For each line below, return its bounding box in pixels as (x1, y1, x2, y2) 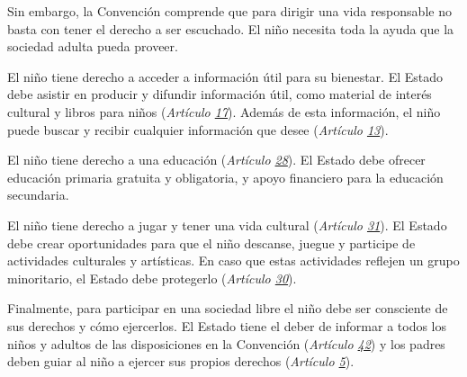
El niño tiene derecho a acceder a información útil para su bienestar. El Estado (7, 67, 444, 85)
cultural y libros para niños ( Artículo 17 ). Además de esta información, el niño (7, 102, 441, 121)
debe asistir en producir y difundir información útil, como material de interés (7, 85, 432, 103)
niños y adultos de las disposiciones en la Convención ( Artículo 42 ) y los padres (7, 334, 445, 353)
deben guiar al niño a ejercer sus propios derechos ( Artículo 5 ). (7, 352, 355, 371)
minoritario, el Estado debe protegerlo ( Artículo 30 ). (7, 268, 297, 287)
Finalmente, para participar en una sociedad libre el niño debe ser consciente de (7, 299, 448, 318)
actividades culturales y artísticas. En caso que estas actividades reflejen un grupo (7, 251, 460, 270)
